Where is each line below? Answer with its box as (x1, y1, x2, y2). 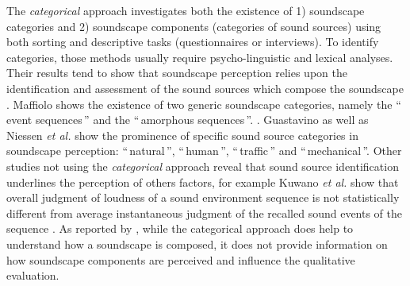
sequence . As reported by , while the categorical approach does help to (6, 220, 354, 237)
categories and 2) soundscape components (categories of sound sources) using (6, 17, 381, 34)
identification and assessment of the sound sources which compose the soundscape (6, 79, 404, 96)
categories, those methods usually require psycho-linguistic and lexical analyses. (6, 48, 393, 65)
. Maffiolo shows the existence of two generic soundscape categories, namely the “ (6, 95, 401, 112)
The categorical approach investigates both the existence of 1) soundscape (6, 2, 365, 18)
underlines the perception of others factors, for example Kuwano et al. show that (6, 173, 399, 190)
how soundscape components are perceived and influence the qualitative (6, 251, 355, 268)
